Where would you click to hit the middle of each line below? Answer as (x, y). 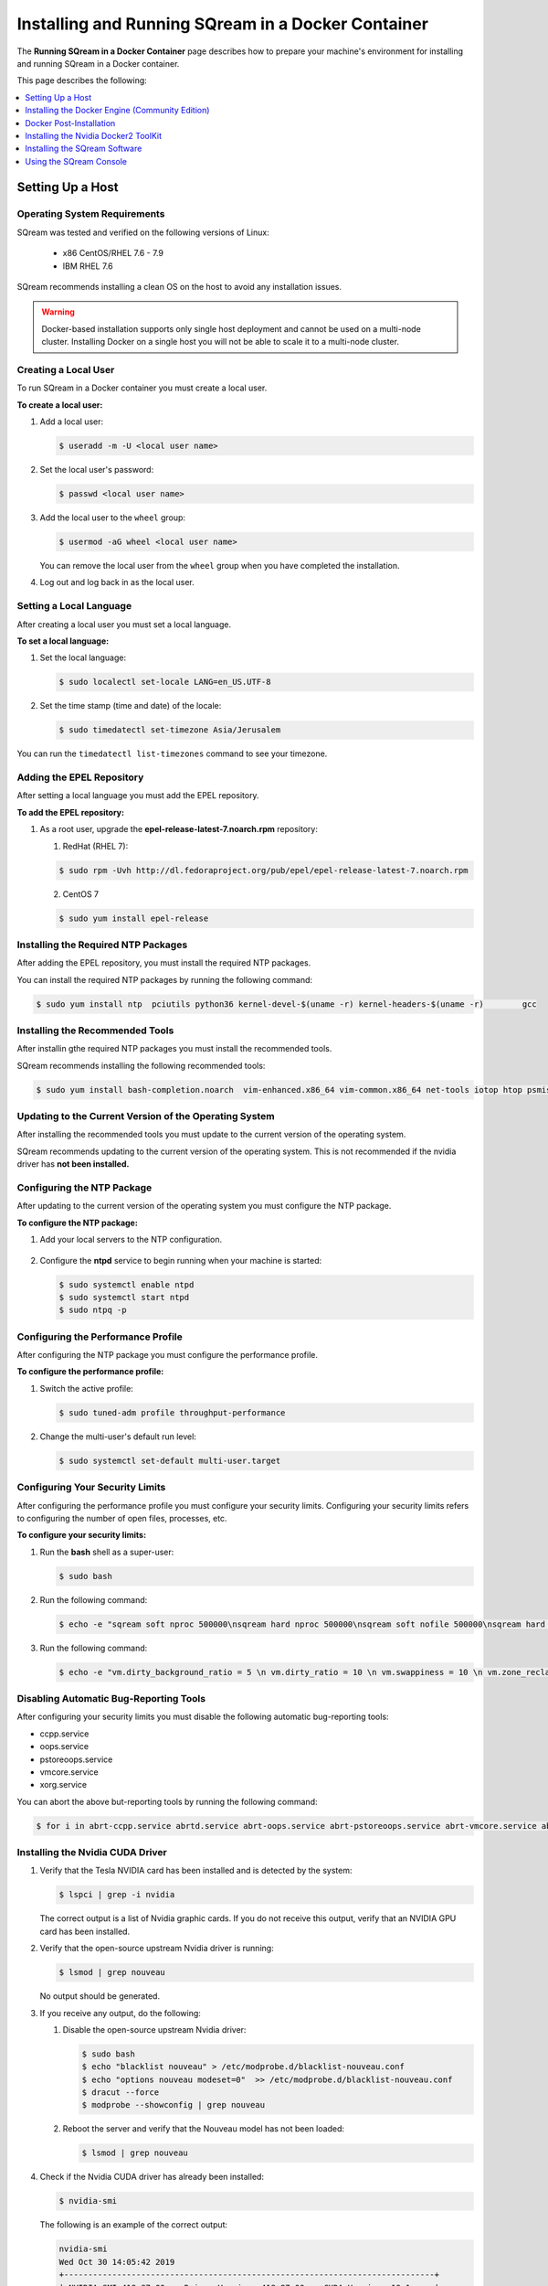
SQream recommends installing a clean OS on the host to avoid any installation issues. (179, 287)
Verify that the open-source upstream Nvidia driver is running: (157, 1949)
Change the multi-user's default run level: (118, 1437)
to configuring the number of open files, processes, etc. (122, 1518)
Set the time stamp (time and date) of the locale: (131, 706)
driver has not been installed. (73, 1164)
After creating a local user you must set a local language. (124, 624)
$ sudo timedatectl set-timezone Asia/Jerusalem (170, 730)
